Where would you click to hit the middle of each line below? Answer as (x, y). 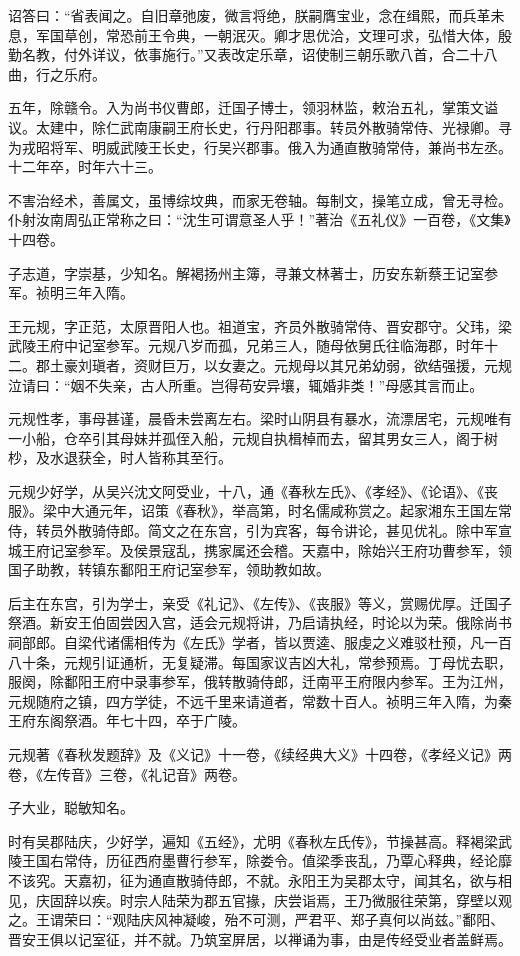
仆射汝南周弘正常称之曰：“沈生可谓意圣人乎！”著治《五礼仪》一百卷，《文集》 (259, 219)
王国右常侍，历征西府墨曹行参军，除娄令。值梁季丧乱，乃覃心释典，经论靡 (266, 860)
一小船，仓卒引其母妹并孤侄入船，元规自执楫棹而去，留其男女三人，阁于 (246, 437)
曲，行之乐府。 (57, 73)
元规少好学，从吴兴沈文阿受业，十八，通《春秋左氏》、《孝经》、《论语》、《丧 (253, 490)
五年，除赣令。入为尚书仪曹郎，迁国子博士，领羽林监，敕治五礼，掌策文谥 (253, 107)
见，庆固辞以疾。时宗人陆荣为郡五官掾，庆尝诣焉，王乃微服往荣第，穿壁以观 (260, 899)
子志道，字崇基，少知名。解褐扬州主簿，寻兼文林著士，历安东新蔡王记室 (246, 272)
